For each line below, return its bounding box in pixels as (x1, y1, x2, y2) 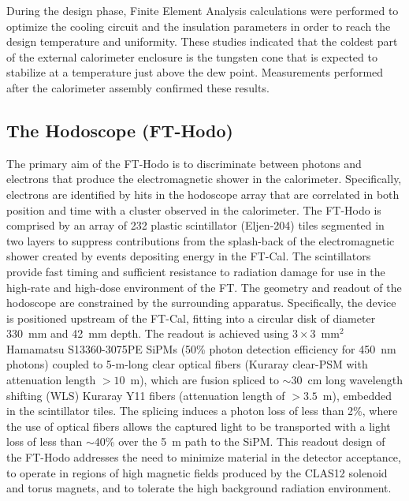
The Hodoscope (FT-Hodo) (6, 118, 233, 142)
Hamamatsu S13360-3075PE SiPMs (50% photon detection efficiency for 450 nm (6, 340, 396, 357)
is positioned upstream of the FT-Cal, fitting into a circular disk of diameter (6, 309, 376, 326)
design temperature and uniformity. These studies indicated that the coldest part (6, 33, 398, 50)
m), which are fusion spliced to (130, 372, 279, 388)
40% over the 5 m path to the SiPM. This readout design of (94, 433, 385, 450)
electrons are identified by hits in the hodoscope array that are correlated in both (6, 185, 400, 202)
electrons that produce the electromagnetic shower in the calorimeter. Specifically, (6, 170, 402, 187)
